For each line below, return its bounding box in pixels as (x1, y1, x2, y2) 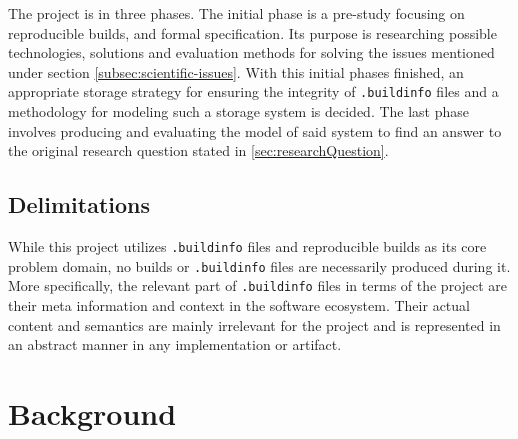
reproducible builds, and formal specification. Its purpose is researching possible (8, 22, 497, 43)
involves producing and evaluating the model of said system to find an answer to (8, 120, 502, 141)
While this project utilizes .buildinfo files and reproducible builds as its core (8, 236, 487, 257)
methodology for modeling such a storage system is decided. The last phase (8, 101, 470, 122)
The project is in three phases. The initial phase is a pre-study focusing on (8, 3, 465, 23)
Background (8, 392, 177, 433)
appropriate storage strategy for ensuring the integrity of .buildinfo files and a (8, 81, 499, 102)
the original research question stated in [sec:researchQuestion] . (8, 140, 389, 161)
